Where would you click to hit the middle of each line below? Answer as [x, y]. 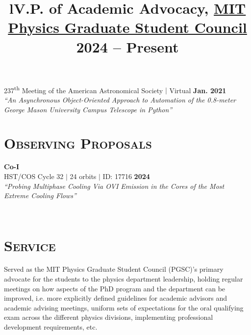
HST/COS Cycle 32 [34, 176]
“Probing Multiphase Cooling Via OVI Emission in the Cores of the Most [114, 186]
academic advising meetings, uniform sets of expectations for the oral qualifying [124, 307]
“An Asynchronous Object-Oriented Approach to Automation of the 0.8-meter [120, 100]
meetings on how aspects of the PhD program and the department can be [115, 288]
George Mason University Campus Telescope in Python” [88, 109]
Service [30, 245]
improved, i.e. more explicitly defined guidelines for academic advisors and [116, 298]
